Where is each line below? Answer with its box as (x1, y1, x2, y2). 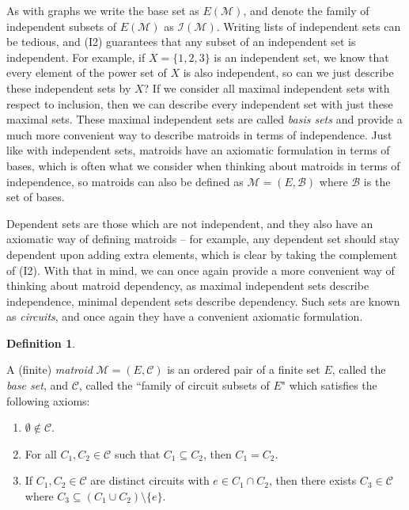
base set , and (6, 377, 68, 394)
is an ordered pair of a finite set (167, 361, 320, 378)
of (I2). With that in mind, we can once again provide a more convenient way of (6, 261, 395, 278)
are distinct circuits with (90, 472, 210, 489)
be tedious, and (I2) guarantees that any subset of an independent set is (6, 33, 356, 50)
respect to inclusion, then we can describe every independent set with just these (6, 95, 393, 112)
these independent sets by (6, 79, 131, 96)
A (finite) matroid (6, 361, 93, 378)
